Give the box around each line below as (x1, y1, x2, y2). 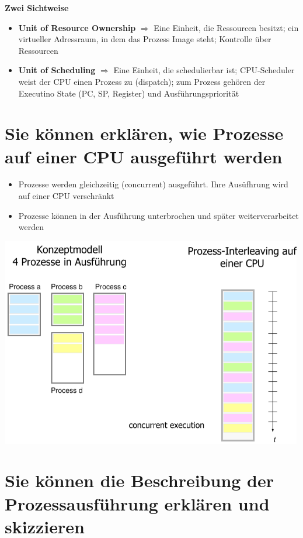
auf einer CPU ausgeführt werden (5, 144, 283, 168)
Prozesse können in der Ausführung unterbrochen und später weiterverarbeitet (18, 209, 299, 221)
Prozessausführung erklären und (5, 491, 270, 515)
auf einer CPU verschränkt (18, 190, 114, 202)
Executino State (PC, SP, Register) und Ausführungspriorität (18, 87, 239, 99)
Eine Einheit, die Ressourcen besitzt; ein (154, 21, 299, 33)
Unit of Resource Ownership (18, 21, 136, 33)
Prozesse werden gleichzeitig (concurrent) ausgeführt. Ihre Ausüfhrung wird (18, 178, 288, 190)
